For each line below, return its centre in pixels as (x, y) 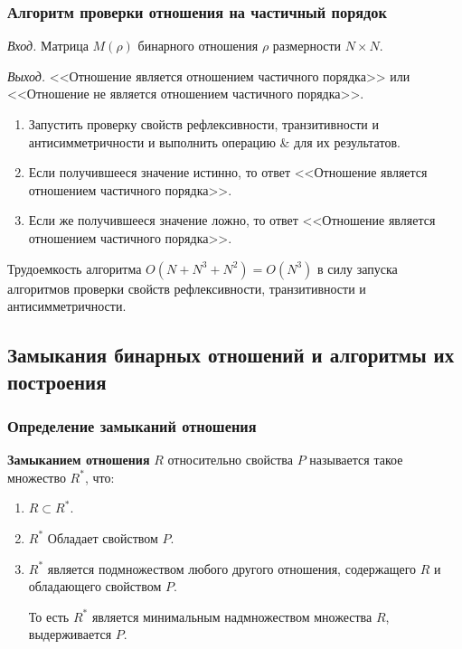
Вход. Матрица (48, 46)
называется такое (356, 460)
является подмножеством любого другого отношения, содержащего (232, 568)
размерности (307, 46)
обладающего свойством (95, 586)
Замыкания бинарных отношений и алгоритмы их (231, 355)
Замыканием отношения (79, 460)
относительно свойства (230, 460)
